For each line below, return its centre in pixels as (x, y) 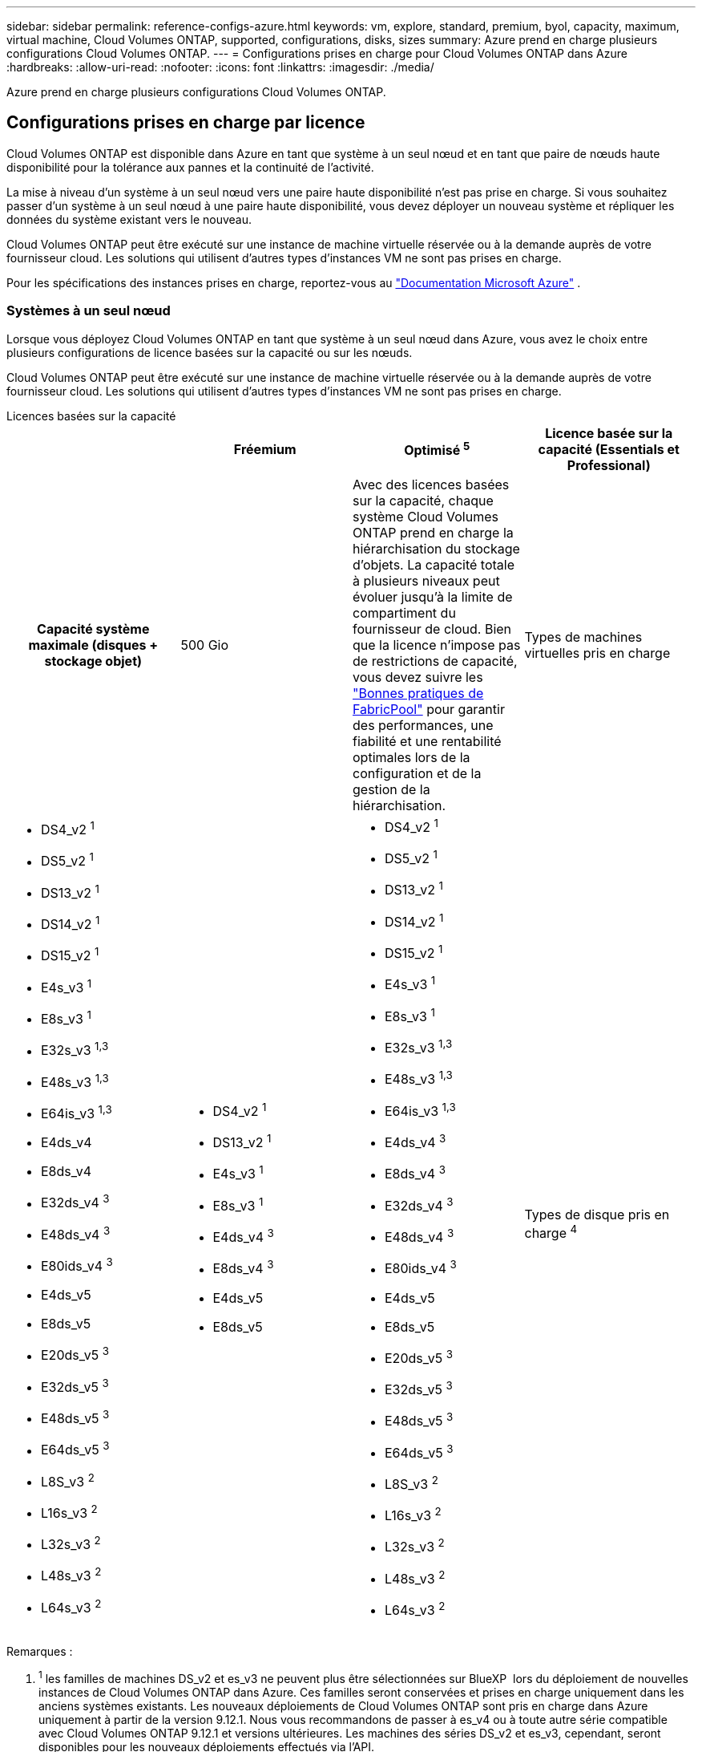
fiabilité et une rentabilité (427, 741)
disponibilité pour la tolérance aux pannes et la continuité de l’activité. (190, 167)
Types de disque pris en (597, 1214)
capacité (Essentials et (609, 449)
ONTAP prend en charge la (433, 532)
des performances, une (423, 725)
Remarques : (40, 1652)
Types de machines (583, 637)
